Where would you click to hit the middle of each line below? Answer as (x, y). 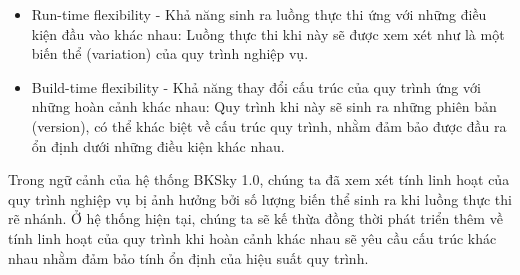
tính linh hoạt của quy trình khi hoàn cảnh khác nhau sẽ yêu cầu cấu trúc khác (252, 237)
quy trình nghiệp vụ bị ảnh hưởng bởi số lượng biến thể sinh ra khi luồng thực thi (260, 198)
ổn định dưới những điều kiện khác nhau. (158, 145)
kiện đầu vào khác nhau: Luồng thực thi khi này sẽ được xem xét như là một (268, 33)
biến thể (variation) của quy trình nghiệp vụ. (170, 53)
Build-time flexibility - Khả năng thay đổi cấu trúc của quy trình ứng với (256, 86)
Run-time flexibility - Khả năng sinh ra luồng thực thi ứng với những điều (259, 14)
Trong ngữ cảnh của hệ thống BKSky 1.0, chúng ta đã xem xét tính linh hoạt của (259, 179)
